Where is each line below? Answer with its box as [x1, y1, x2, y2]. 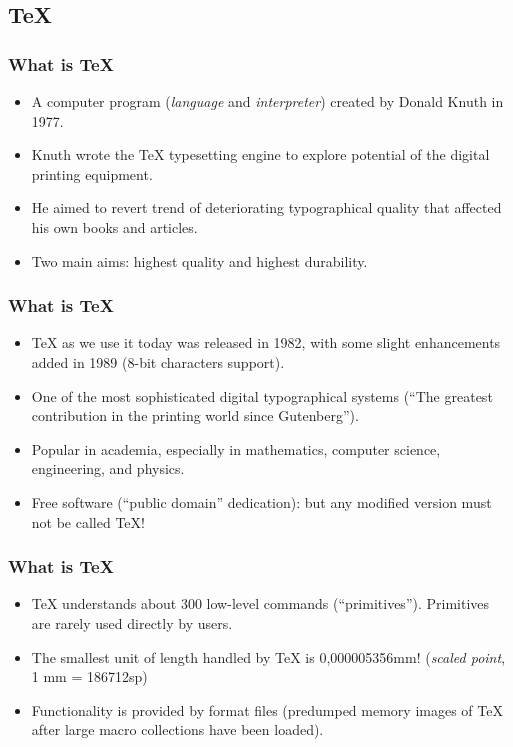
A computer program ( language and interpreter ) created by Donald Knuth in [31, 91, 504, 111]
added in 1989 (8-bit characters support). [31, 351, 285, 372]
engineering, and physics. [31, 458, 185, 479]
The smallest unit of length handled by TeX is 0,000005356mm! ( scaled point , [31, 646, 506, 667]
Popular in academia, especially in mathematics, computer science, [31, 438, 441, 459]
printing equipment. [31, 163, 153, 184]
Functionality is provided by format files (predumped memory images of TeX [31, 699, 503, 720]
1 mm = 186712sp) [31, 666, 148, 687]
